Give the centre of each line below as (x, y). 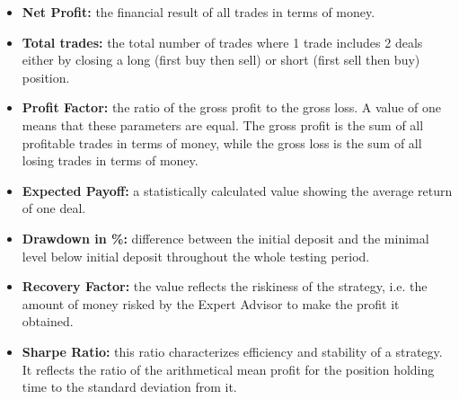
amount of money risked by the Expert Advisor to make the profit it (211, 303)
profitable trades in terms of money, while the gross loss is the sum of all (222, 142)
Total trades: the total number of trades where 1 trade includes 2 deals (222, 42)
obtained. (48, 321)
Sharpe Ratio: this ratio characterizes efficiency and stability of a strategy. (232, 351)
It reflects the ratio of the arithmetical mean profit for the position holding (228, 369)
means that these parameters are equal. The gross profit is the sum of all (223, 124)
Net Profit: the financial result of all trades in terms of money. (199, 12)
